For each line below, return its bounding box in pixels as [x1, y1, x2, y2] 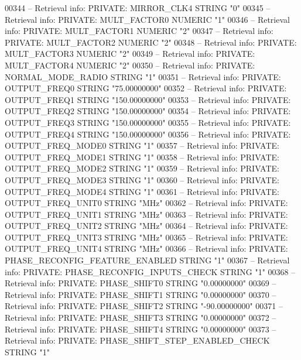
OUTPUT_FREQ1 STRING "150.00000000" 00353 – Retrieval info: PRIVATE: [5, 93, 291, 105]
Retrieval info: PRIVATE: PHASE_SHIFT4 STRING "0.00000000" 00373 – [5, 323, 276, 335]
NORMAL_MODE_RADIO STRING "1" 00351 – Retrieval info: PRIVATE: [5, 70, 281, 83]
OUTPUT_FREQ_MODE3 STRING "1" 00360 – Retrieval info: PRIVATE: [5, 173, 279, 186]
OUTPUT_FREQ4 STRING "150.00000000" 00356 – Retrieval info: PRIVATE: [5, 128, 291, 140]
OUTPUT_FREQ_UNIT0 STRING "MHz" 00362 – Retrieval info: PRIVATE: [5, 197, 288, 209]
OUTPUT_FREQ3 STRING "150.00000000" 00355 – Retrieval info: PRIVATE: [5, 116, 291, 128]
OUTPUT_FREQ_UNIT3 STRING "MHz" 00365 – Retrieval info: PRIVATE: [5, 231, 288, 243]
